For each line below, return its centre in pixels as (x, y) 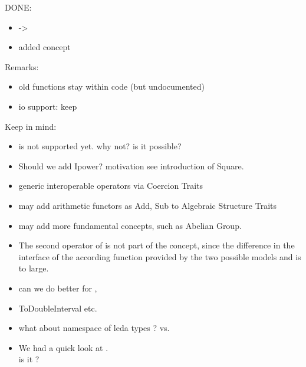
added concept (45, 47)
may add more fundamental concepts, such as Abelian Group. (130, 225)
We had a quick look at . (63, 347)
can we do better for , (58, 288)
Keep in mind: (31, 126)
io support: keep (48, 106)
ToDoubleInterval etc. (58, 308)
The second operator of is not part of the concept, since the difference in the (157, 245)
